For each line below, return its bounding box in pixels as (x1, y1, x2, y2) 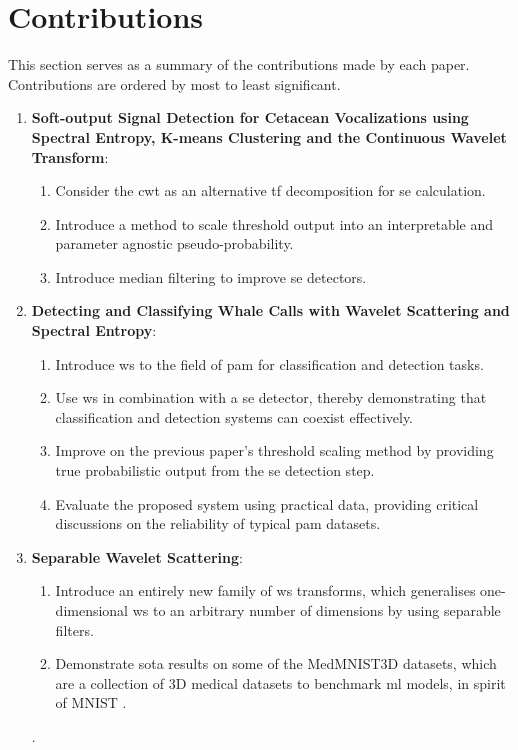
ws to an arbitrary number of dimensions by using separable (132, 600, 501, 620)
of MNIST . (55, 692, 127, 713)
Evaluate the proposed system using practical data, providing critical (55, 493, 479, 514)
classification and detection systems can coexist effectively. (55, 406, 413, 427)
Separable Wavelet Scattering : (31, 546, 243, 567)
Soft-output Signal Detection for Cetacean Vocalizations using (31, 107, 469, 128)
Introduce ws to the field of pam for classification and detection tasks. (55, 353, 484, 374)
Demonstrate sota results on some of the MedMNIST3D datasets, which (55, 653, 497, 674)
